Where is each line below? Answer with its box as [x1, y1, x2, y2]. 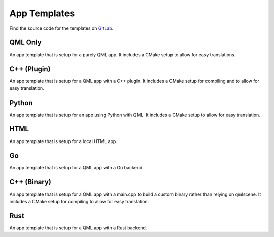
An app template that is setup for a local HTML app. [9, 138, 118, 144]
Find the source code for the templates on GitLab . [9, 25, 114, 31]
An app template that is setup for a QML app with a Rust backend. [9, 225, 147, 231]
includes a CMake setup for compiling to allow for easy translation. [9, 198, 149, 204]
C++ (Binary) [9, 178, 52, 186]
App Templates [9, 8, 75, 19]
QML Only [9, 38, 42, 47]
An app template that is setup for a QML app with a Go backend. [9, 165, 144, 171]
